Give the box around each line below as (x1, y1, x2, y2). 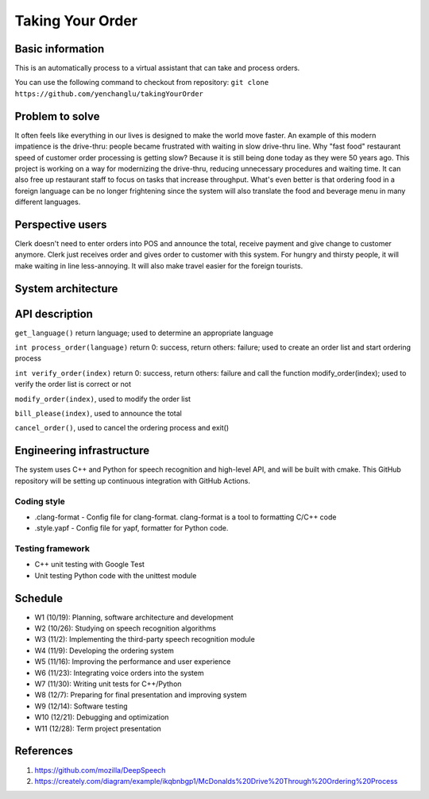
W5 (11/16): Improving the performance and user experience (34, 657, 231, 666)
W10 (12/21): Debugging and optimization (34, 712, 169, 722)
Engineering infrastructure (14, 444, 150, 457)
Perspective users (14, 218, 107, 231)
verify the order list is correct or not (14, 380, 131, 389)
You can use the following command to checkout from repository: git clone (14, 78, 269, 87)
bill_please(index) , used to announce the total (14, 409, 182, 419)
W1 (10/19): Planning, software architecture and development (34, 612, 234, 622)
